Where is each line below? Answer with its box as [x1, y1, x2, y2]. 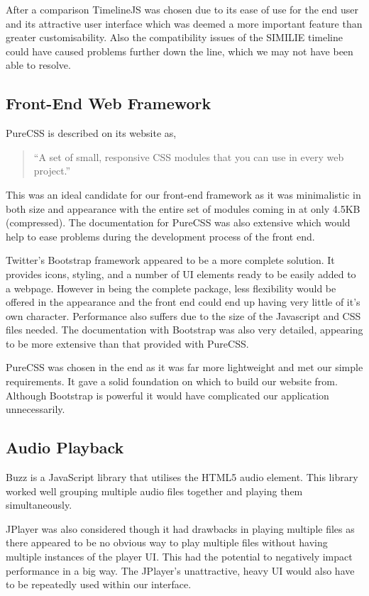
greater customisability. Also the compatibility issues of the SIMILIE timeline [6, 30, 343, 45]
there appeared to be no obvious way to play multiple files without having [6, 535, 328, 550]
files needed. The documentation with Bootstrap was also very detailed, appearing [6, 322, 363, 337]
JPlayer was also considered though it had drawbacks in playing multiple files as [6, 521, 355, 536]
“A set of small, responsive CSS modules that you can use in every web [33, 149, 344, 164]
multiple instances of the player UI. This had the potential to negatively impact [6, 549, 353, 564]
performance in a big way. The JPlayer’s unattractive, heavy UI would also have [6, 563, 355, 578]
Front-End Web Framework [6, 92, 211, 114]
